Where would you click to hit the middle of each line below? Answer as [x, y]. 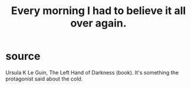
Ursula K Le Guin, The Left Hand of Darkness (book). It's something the [92, 72]
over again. [98, 23]
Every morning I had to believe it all [98, 11]
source [23, 56]
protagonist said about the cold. [44, 79]
